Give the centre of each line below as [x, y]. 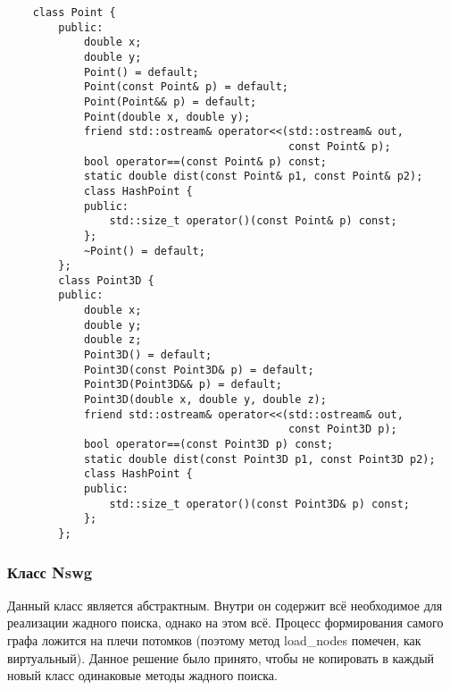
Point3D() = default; [148, 355]
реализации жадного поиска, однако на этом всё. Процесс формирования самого [225, 623]
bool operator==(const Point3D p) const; [208, 445]
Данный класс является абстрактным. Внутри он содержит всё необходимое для [225, 605]
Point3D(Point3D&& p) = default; [183, 385]
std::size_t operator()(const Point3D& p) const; [260, 504]
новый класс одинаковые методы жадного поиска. [142, 675]
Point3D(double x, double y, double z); [205, 400]
